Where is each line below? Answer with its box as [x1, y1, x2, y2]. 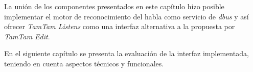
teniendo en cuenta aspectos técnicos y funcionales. [4, 58, 164, 68]
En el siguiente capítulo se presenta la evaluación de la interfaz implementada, [4, 48, 249, 59]
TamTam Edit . [4, 31, 50, 41]
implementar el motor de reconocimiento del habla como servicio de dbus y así [4, 11, 249, 21]
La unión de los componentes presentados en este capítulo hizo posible [4, 1, 224, 11]
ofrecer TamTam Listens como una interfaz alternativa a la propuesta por [4, 21, 235, 32]
